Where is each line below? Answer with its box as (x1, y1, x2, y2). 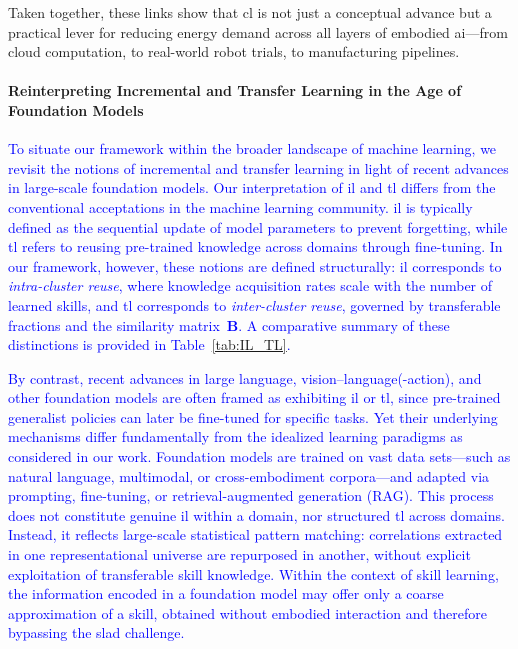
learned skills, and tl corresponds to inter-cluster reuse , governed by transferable (8, 294, 501, 315)
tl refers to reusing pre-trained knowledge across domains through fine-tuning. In (8, 236, 503, 257)
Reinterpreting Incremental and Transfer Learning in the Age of (8, 80, 462, 101)
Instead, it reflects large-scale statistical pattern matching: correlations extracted (8, 524, 503, 545)
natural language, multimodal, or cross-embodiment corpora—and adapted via (8, 465, 490, 486)
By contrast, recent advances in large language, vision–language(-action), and (8, 367, 482, 388)
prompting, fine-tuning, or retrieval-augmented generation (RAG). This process (8, 485, 494, 506)
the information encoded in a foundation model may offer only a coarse (8, 583, 444, 604)
